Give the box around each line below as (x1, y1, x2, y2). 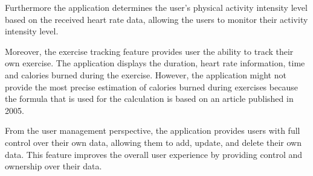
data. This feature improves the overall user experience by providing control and (5, 148, 303, 160)
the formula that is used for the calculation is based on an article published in (5, 92, 294, 105)
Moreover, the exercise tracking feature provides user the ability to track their (5, 45, 294, 57)
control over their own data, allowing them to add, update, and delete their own (5, 136, 302, 148)
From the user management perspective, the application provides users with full (5, 124, 300, 137)
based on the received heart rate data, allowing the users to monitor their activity (5, 13, 308, 25)
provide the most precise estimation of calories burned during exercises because (5, 80, 298, 93)
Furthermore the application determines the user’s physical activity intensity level (5, 1, 308, 13)
